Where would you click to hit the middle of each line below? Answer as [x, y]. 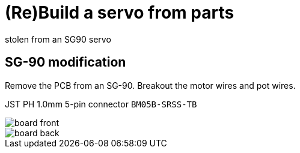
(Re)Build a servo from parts [120, 13]
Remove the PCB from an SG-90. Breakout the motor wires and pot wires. [150, 85]
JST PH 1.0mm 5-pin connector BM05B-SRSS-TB [101, 104]
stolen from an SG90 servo [58, 39]
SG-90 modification [66, 62]
